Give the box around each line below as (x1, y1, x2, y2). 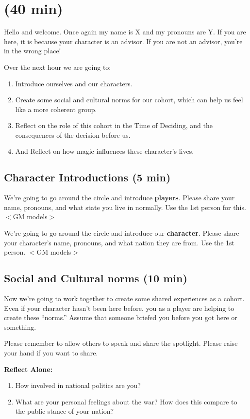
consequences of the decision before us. (15, 129, 131, 140)
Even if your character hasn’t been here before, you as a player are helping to (4, 303, 234, 313)
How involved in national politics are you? (15, 380, 141, 390)
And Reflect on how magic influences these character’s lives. (15, 146, 194, 156)
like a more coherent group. (15, 104, 97, 114)
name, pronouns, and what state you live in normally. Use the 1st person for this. (4, 202, 246, 212)
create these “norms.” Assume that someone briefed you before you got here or (4, 312, 237, 322)
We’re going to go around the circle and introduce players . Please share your (4, 193, 235, 203)
